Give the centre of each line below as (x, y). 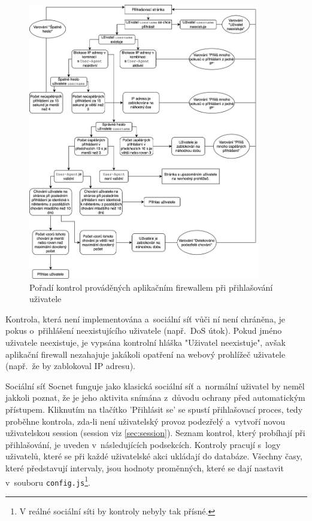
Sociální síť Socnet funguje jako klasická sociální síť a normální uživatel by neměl (155, 386)
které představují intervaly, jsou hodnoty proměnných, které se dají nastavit (145, 467)
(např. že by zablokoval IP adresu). (70, 366)
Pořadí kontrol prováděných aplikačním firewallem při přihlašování (151, 287)
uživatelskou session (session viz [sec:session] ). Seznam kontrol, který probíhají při (155, 433)
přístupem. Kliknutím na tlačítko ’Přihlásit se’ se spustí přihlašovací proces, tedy (154, 409)
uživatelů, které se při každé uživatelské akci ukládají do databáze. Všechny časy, (154, 456)
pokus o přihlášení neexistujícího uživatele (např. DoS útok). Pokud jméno (144, 330)
